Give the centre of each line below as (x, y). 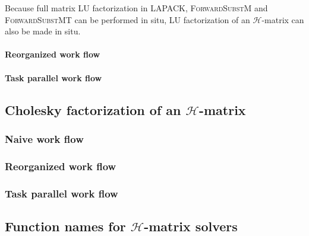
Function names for (65, 226)
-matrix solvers (191, 226)
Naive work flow (44, 138)
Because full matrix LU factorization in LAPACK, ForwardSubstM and (136, 8)
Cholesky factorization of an (93, 109)
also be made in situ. (43, 31)
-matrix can (283, 19)
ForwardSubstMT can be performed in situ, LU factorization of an (127, 19)
